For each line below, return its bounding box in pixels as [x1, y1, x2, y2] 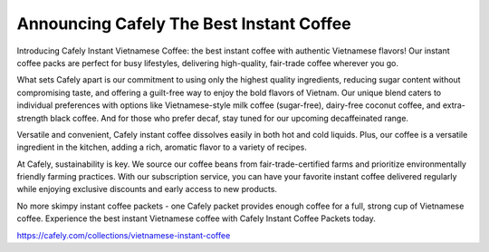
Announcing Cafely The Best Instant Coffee [16, 14, 352, 34]
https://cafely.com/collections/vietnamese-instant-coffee [16, 229, 231, 240]
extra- [442, 100, 466, 111]
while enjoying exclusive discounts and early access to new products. [16, 184, 278, 195]
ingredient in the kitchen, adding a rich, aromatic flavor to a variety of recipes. [16, 141, 308, 153]
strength [16, 112, 49, 123]
